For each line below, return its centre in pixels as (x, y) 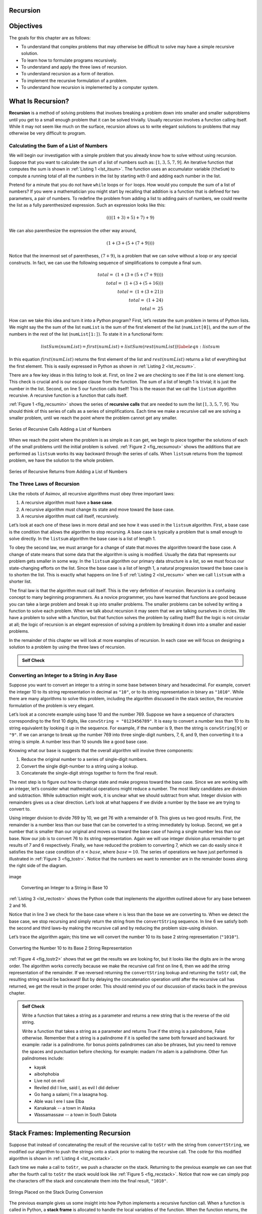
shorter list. (20, 582)
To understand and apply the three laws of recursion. (74, 67)
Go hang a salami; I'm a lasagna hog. (71, 1095)
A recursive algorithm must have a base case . (67, 503)
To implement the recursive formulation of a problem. (74, 81)
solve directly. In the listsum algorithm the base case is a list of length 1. (82, 539)
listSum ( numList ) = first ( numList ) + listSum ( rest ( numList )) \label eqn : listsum (131, 346)
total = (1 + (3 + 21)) (140, 292)
